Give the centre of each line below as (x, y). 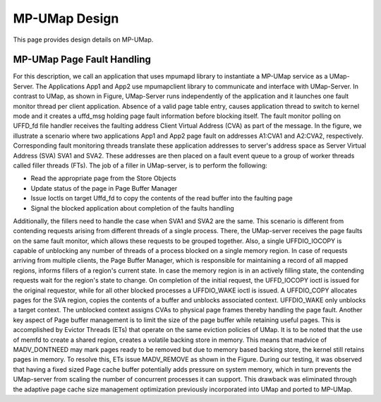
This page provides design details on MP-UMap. (83, 40)
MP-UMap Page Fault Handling (82, 60)
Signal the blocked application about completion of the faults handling (132, 208)
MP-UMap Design (66, 18)
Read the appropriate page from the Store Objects (103, 178)
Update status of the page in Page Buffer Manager (104, 188)
